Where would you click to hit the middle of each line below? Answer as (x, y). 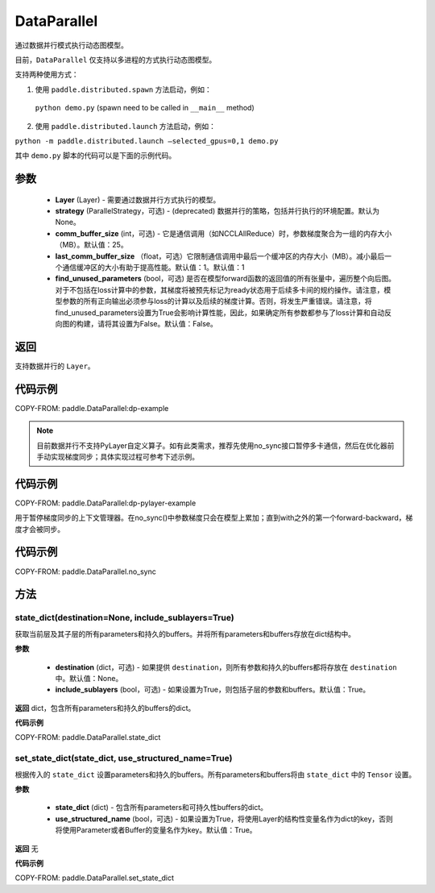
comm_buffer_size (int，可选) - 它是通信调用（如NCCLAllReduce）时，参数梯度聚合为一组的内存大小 (224, 233)
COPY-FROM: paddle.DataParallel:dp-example (92, 408)
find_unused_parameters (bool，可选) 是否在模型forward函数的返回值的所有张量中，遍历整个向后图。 (226, 279)
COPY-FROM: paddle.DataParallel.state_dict (88, 737)
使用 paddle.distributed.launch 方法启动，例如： (126, 126)
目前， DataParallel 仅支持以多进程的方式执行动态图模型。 (116, 60)
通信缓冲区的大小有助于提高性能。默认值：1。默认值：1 (153, 268)
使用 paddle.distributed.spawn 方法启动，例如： (124, 89)
